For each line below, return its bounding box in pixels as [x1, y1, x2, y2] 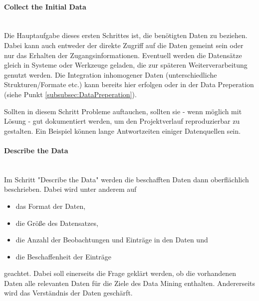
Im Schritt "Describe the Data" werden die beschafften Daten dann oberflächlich [4, 174, 249, 184]
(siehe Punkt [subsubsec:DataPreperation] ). [4, 89, 137, 99]
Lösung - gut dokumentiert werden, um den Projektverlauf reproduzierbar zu [4, 116, 240, 126]
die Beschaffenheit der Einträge [15, 251, 111, 261]
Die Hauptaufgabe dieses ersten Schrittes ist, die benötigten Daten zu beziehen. [4, 30, 248, 41]
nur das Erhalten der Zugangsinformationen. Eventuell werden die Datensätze [4, 50, 242, 60]
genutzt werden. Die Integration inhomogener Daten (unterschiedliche [4, 69, 217, 80]
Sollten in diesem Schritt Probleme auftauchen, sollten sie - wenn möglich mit [4, 106, 242, 116]
